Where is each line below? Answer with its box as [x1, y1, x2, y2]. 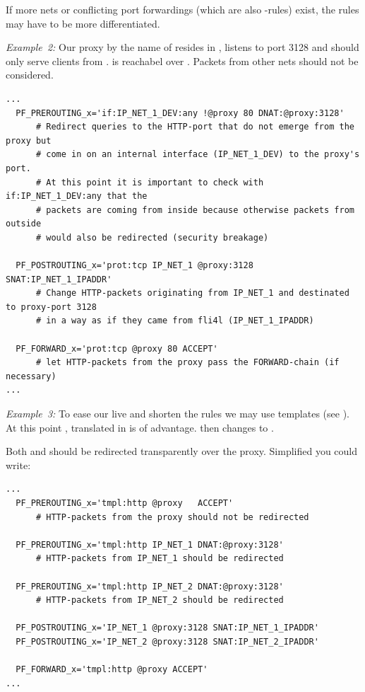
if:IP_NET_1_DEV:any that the [6, 191, 148, 202]
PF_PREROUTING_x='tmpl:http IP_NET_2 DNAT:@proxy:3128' [16, 581, 284, 592]
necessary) [6, 371, 56, 381]
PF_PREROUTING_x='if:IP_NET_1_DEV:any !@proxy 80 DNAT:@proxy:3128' [16, 108, 345, 118]
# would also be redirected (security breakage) [35, 232, 269, 243]
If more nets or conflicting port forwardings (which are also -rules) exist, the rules [6, 2, 359, 16]
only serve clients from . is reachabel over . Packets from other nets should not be [6, 53, 359, 68]
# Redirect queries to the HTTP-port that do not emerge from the [35, 122, 354, 132]
